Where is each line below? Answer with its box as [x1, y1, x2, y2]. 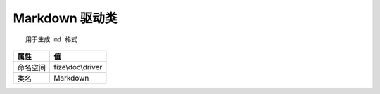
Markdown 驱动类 [13, 11, 118, 26]
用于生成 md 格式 [25, 35, 77, 43]
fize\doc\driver [53, 62, 103, 72]
